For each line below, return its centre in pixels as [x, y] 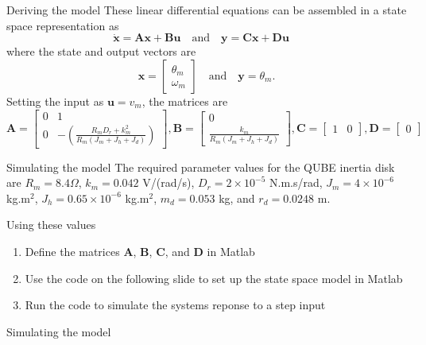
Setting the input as [55, 101]
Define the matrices [72, 252]
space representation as [63, 25]
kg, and [237, 198]
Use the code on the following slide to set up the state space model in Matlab [214, 278]
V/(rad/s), [168, 182]
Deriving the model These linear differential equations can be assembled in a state [207, 10]
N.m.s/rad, [296, 182]
